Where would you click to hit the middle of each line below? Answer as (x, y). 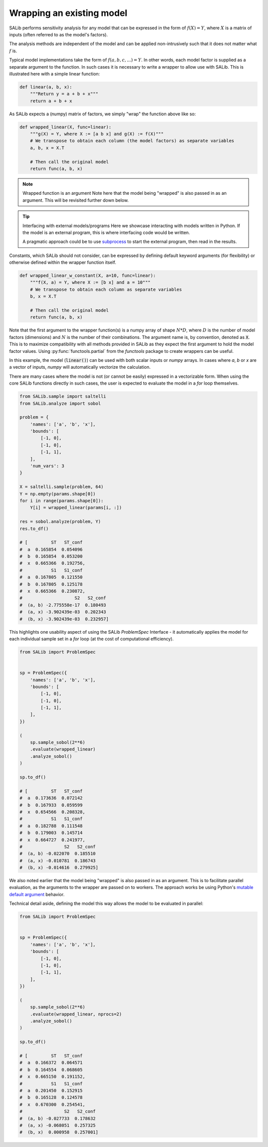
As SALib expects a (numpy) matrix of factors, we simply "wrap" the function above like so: (102, 114)
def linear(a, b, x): (46, 87)
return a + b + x (51, 101)
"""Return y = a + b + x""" (64, 94)
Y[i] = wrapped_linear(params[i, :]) (76, 508)
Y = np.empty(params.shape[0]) (58, 494)
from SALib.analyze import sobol (60, 403)
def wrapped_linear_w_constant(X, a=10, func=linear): (88, 276)
